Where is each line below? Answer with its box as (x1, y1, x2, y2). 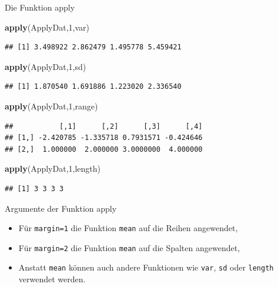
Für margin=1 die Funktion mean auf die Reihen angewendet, (18, 222, 238, 234)
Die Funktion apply (5, 1, 75, 13)
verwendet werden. (18, 273, 86, 285)
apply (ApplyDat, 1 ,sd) (5, 60, 86, 72)
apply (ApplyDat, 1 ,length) (5, 162, 101, 175)
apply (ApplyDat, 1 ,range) (5, 99, 98, 112)
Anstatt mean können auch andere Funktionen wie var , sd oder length (18, 261, 274, 273)
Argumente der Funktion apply (5, 202, 117, 214)
